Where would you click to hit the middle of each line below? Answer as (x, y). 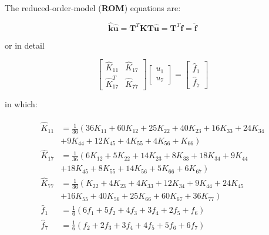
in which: (21, 104)
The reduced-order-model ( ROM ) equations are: (93, 8)
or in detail (25, 45)
